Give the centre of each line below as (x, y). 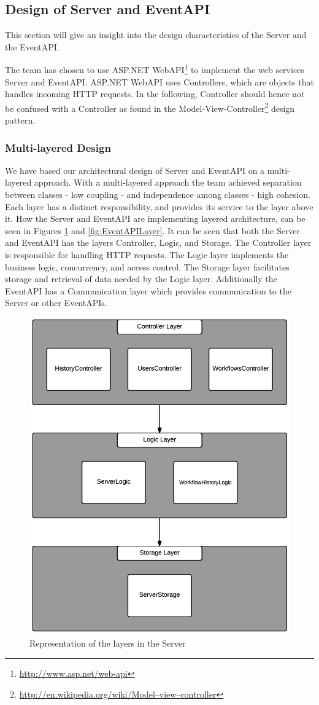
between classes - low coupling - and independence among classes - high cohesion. (158, 195)
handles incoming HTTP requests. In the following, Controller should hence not (155, 94)
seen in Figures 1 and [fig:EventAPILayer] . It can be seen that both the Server (153, 230)
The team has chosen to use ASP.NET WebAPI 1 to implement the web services (155, 69)
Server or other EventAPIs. (56, 303)
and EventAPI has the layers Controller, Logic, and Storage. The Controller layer (158, 242)
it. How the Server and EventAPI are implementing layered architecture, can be (155, 219)
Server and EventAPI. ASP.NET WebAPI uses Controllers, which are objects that (159, 81)
